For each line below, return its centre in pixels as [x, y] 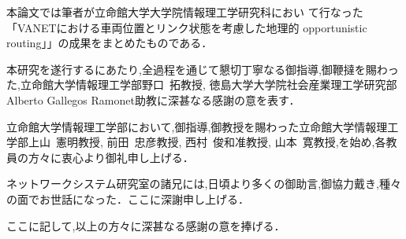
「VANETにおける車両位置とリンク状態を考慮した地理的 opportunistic [187, 27]
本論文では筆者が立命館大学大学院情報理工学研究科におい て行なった [185, 12]
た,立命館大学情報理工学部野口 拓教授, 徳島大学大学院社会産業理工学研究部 [202, 85]
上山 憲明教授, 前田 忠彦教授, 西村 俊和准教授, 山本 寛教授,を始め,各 [207, 142]
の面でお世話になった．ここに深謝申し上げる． [128, 199]
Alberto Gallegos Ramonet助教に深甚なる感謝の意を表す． [153, 99]
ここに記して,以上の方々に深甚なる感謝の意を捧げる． [146, 225]
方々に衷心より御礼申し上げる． [111, 157]
